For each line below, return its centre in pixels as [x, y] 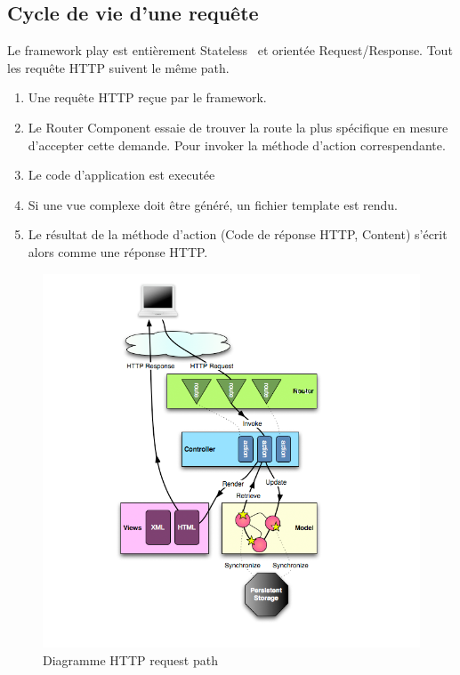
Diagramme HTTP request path [130, 660]
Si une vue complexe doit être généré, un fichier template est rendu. [213, 204]
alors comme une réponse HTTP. [118, 251]
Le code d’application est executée [121, 175]
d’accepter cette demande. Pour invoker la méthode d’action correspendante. [237, 145]
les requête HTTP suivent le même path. [118, 67]
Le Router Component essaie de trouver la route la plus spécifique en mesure [238, 127]
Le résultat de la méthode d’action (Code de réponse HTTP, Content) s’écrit [238, 234]
